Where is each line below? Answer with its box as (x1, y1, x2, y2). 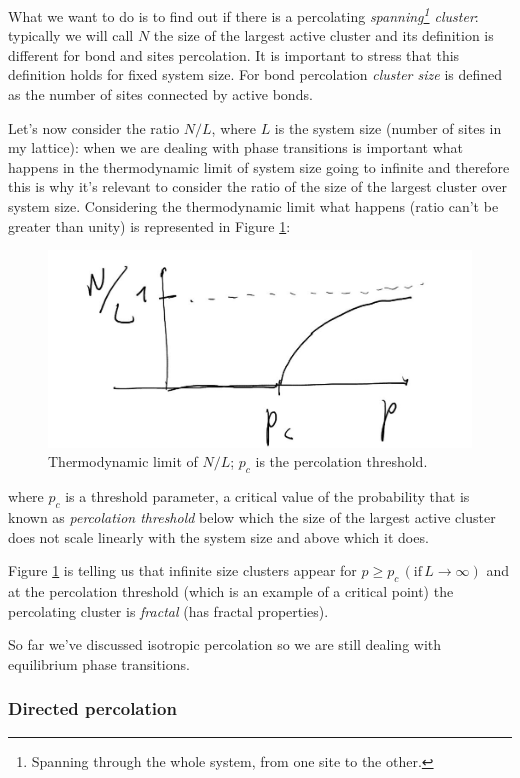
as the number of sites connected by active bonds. (8, 84, 313, 105)
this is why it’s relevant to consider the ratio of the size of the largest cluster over (8, 176, 507, 197)
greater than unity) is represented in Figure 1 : (8, 215, 291, 236)
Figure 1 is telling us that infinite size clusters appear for (8, 560, 357, 581)
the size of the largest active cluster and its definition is (153, 25, 494, 46)
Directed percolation (8, 696, 177, 721)
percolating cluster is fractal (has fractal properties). (8, 600, 329, 621)
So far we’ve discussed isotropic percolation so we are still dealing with (8, 634, 442, 655)
